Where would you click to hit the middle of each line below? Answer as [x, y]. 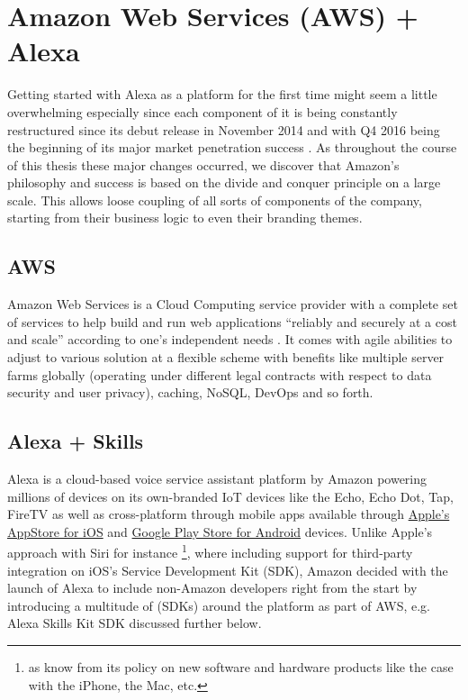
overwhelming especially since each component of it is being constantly [202, 111]
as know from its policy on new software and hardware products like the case [241, 667]
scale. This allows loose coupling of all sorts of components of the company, [215, 200]
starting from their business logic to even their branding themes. [185, 218]
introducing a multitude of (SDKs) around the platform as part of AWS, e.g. [219, 605]
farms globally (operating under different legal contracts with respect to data [220, 374]
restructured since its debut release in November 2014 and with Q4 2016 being [224, 129]
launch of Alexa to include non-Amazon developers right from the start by [212, 588]
